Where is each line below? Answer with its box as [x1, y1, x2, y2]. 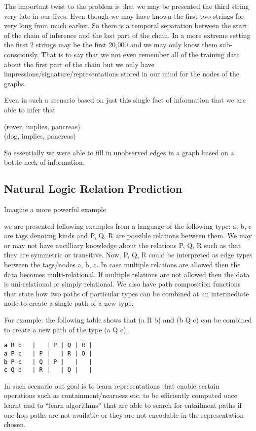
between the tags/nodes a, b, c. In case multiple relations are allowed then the [4, 259, 241, 270]
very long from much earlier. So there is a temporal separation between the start [4, 20, 248, 31]
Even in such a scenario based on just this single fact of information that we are [4, 95, 246, 105]
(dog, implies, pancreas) [4, 131, 76, 141]
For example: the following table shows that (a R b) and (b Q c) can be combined [4, 315, 252, 325]
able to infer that [4, 104, 56, 114]
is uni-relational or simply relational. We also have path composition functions [4, 279, 241, 289]
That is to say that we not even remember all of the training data [41, 49, 240, 59]
